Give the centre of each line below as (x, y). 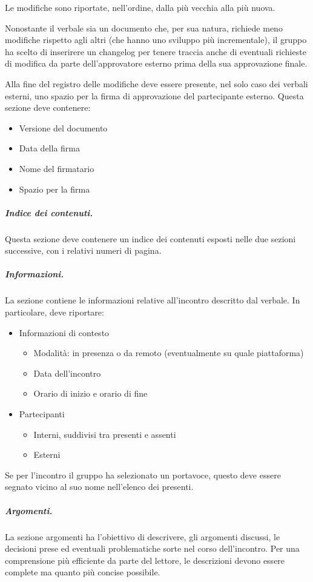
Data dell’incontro (67, 373)
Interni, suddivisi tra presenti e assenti (105, 434)
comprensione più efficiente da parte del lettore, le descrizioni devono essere (145, 560)
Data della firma (49, 148)
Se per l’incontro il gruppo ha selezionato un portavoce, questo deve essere (143, 475)
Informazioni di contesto (64, 332)
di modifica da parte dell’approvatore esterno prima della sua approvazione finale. (156, 63)
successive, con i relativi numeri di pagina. (83, 250)
